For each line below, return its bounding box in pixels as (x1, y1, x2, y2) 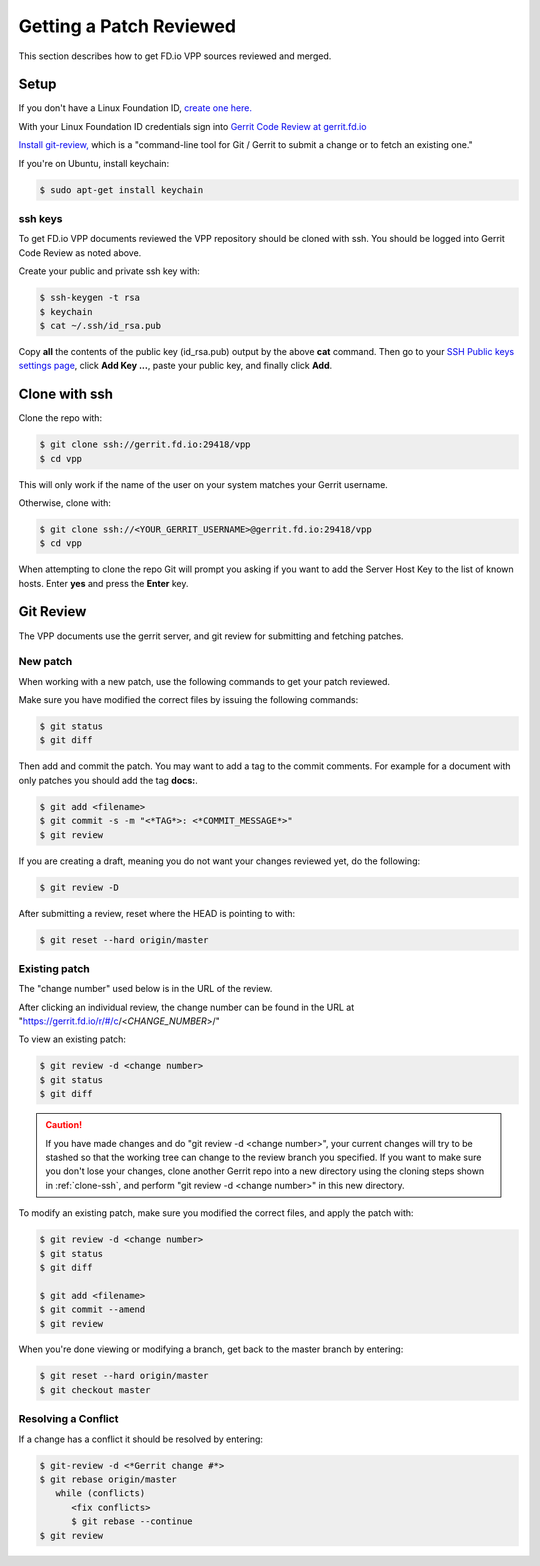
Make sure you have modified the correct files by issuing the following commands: (18, 694, 359, 706)
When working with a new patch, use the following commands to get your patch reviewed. (18, 675, 390, 687)
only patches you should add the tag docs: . (18, 774, 199, 786)
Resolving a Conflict (18, 1412, 119, 1426)
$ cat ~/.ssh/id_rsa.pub (39, 320, 162, 331)
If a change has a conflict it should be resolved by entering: (18, 1433, 264, 1445)
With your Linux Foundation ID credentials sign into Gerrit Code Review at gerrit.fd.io (18, 120, 367, 132)
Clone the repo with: (18, 412, 103, 424)
